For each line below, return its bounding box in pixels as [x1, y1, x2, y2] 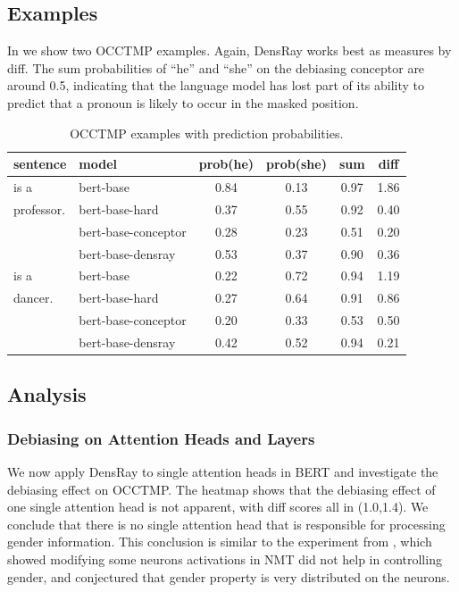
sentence [13, 154, 67, 173]
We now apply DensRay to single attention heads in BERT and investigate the [7, 463, 438, 481]
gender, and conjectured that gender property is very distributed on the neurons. [7, 567, 450, 586]
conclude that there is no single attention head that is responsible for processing [7, 514, 446, 533]
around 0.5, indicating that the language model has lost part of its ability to [7, 76, 425, 95]
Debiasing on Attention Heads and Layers [7, 427, 315, 449]
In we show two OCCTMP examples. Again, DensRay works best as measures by [7, 41, 452, 60]
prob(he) [198, 154, 255, 173]
